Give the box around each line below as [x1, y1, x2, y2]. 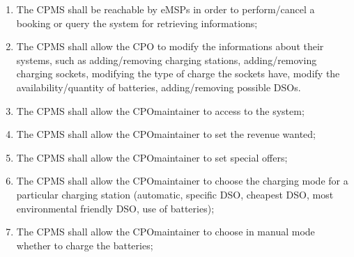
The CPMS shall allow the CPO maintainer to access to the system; [16, 103, 305, 118]
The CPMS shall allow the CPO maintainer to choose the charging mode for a [16, 173, 348, 188]
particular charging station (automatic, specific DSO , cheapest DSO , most [16, 187, 334, 201]
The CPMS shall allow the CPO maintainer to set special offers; [16, 150, 288, 164]
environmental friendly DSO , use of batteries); [16, 201, 215, 215]
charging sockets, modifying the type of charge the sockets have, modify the [16, 66, 340, 81]
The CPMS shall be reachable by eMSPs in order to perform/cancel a [16, 2, 315, 16]
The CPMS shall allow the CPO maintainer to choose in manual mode [16, 224, 315, 239]
